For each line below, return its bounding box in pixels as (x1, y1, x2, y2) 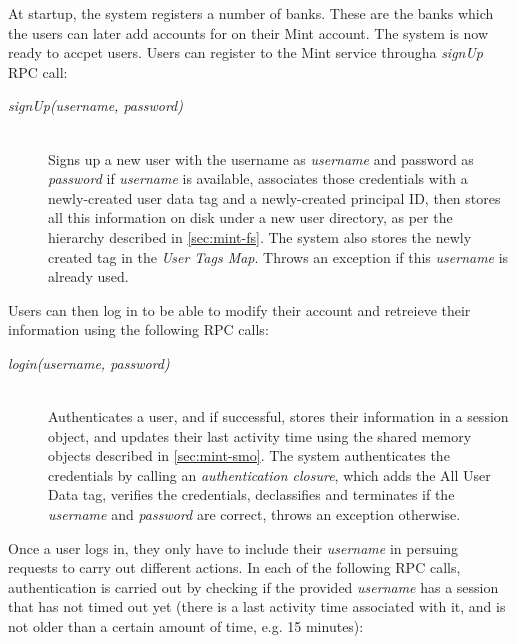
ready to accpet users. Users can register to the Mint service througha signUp (8, 42, 484, 63)
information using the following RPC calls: (8, 319, 269, 340)
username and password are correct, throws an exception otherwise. (48, 504, 461, 525)
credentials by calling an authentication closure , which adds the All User (48, 464, 491, 485)
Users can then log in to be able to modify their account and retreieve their (8, 299, 471, 320)
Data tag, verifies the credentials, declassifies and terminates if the (48, 484, 455, 505)
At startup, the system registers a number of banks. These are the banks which (8, 3, 494, 23)
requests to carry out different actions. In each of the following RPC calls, (8, 557, 461, 578)
